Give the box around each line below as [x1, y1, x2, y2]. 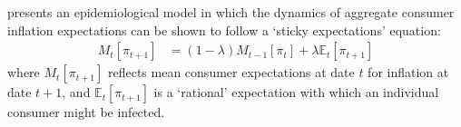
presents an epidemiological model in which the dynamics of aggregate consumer [7, 3, 455, 21]
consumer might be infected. [7, 103, 165, 122]
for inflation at [368, 63, 449, 82]
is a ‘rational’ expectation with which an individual [153, 83, 439, 102]
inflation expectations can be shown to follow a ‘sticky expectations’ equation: [7, 20, 441, 39]
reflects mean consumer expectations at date [108, 63, 355, 82]
